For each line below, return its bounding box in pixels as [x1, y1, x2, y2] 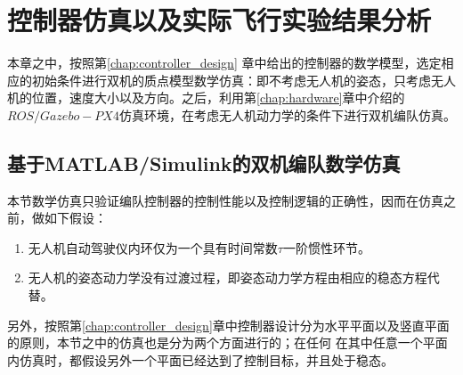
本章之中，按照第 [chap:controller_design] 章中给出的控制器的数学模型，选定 [7, 53, 442, 72]
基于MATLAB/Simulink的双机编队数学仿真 [7, 149, 401, 176]
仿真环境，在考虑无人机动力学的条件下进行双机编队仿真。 [118, 105, 456, 124]
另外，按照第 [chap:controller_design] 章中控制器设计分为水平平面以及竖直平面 [7, 315, 450, 334]
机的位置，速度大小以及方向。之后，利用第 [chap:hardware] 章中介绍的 [7, 88, 405, 107]
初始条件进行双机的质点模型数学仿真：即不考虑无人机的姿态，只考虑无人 [31, 70, 456, 89]
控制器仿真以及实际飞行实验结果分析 [7, 2, 432, 38]
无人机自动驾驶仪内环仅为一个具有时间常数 [28, 238, 278, 257]
